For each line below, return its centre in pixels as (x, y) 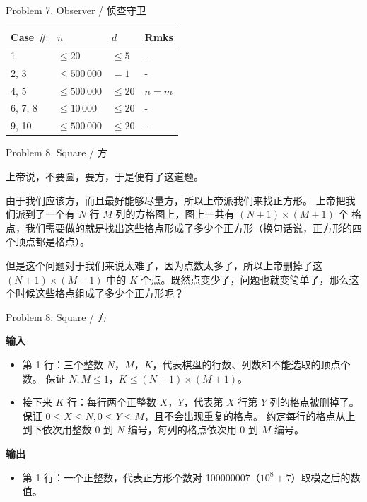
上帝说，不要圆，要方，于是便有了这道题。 (105, 176)
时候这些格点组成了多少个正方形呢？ (99, 293)
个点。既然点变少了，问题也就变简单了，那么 (245, 279)
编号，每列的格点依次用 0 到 (193, 430)
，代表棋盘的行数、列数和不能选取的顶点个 (251, 364)
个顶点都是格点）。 (48, 241)
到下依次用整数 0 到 (68, 430)
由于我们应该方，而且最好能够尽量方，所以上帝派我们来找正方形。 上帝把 (176, 200)
